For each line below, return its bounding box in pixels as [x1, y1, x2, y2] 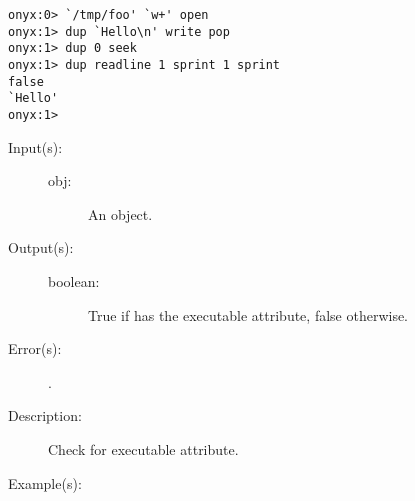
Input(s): [8, 136, 63, 157]
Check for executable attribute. [48, 438, 239, 459]
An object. [88, 203, 153, 224]
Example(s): [8, 472, 82, 493]
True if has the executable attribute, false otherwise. [88, 304, 409, 325]
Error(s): [8, 338, 62, 359]
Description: [8, 405, 82, 426]
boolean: [48, 270, 100, 291]
